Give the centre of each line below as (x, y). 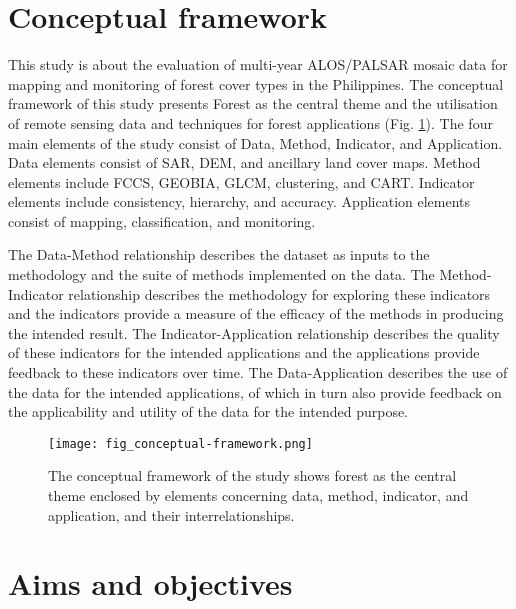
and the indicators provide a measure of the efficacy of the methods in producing (256, 313)
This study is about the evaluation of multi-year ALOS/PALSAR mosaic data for (258, 64)
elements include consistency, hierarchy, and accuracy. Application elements (239, 201)
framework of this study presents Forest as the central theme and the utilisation (253, 103)
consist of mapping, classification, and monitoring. (162, 220)
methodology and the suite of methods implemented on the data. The (221, 274)
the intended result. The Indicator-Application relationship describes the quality (254, 332)
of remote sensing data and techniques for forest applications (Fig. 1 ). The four (250, 122)
